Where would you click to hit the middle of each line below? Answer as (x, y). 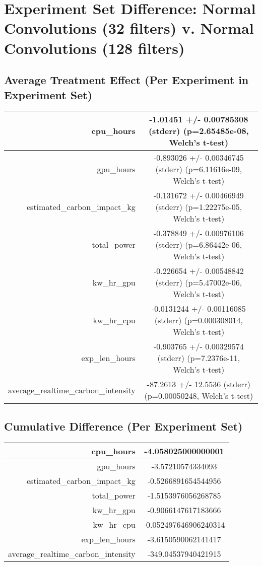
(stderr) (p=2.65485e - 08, (199, 131)
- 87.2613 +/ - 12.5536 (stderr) (199, 384)
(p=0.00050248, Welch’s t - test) (199, 396)
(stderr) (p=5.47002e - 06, (199, 282)
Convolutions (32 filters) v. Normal (129, 28)
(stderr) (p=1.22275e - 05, (199, 207)
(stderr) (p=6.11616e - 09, (199, 169)
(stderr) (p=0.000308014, (199, 320)
